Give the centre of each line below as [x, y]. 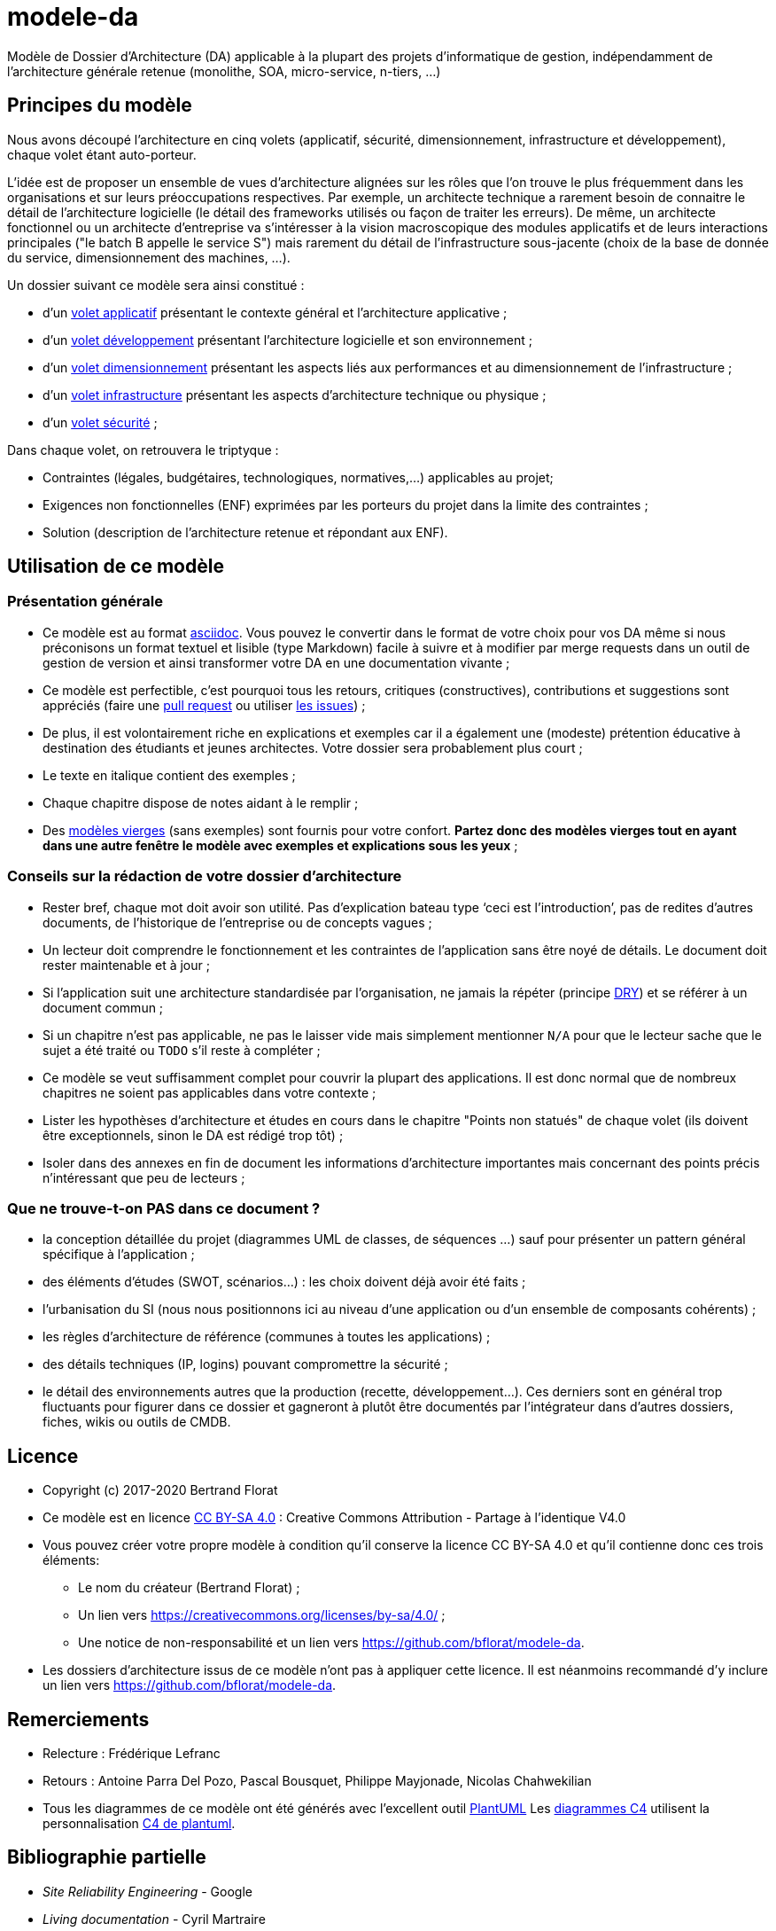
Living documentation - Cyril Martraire [154, 1919]
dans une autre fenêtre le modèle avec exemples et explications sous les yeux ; [280, 845]
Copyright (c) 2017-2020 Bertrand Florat [160, 1490]
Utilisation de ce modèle [116, 567]
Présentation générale [85, 602]
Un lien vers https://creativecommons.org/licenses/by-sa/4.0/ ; [262, 1615]
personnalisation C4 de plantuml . [139, 1823]
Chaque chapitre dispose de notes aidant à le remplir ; [201, 802]
